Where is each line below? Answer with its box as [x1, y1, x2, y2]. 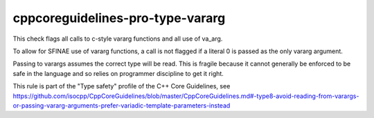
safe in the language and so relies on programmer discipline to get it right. [12, 69, 224, 77]
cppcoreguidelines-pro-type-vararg [12, 10, 226, 26]
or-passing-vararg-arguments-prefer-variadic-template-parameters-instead [12, 101, 231, 110]
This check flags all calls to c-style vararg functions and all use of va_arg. [12, 35, 223, 43]
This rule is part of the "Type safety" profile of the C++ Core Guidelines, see [12, 82, 231, 90]
